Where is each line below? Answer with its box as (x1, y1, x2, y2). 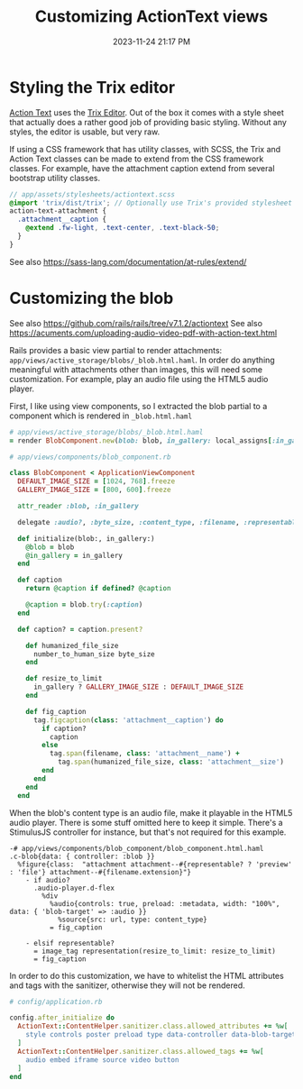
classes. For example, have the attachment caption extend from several (9, 162, 275, 173)
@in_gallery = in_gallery (25, 551, 124, 560)
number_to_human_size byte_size (32, 649, 155, 659)
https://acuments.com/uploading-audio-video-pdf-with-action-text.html (9, 327, 278, 338)
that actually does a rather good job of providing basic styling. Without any (9, 116, 287, 127)
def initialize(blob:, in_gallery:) (17, 534, 155, 543)
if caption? (41, 724, 87, 733)
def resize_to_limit (25, 674, 103, 683)
